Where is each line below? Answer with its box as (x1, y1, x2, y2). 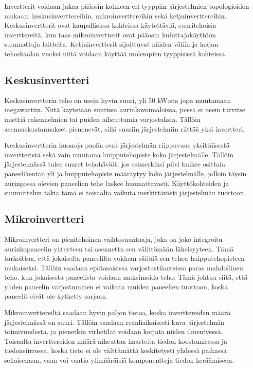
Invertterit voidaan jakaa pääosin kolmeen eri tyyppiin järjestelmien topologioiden (4, 1, 249, 11)
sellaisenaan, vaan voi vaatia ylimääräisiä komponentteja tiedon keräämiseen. (4, 355, 234, 365)
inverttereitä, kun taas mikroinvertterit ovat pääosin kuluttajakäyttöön (4, 29, 216, 39)
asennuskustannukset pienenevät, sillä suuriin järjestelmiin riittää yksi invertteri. (4, 123, 245, 134)
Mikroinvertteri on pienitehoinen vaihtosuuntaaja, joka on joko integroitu (4, 234, 223, 244)
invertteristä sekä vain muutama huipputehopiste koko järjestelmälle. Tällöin (4, 149, 234, 159)
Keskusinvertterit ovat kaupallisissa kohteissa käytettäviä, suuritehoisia (4, 20, 217, 30)
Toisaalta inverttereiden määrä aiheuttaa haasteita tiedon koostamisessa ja (4, 335, 227, 346)
